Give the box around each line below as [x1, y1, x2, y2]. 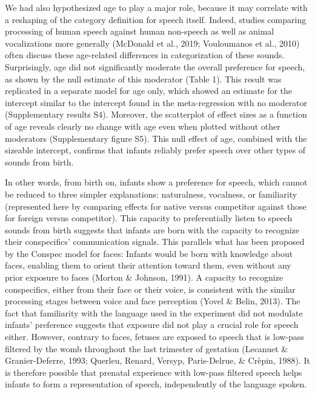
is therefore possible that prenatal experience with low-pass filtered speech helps [5, 366, 302, 378]
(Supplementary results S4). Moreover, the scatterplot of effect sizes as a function [5, 108, 307, 121]
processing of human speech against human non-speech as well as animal [5, 25, 274, 38]
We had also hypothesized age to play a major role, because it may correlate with [5, 1, 308, 13]
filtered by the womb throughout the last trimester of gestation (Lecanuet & [5, 342, 288, 355]
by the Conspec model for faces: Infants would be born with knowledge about [5, 247, 293, 259]
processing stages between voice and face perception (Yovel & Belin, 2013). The [5, 295, 300, 307]
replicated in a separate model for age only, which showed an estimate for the [5, 84, 293, 97]
